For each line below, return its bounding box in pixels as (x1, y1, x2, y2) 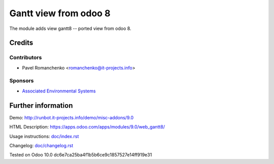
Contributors (9, 54, 42, 61)
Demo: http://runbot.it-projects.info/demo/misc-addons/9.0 (9, 114, 134, 120)
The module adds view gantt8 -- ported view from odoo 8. (9, 25, 131, 31)
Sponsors (9, 77, 34, 84)
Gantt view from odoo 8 (9, 8, 111, 19)
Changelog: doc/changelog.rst (9, 142, 74, 148)
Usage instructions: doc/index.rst (9, 133, 79, 139)
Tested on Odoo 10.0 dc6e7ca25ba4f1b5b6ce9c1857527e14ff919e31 (9, 152, 152, 158)
